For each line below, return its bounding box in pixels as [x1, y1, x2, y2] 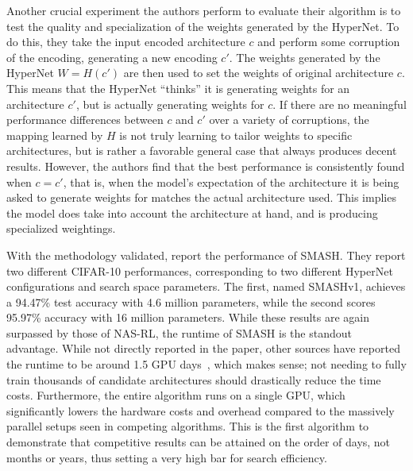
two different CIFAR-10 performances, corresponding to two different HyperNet [6, 262, 393, 279]
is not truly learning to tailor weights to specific [119, 126, 353, 143]
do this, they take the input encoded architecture [6, 33, 245, 50]
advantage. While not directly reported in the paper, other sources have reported [6, 340, 400, 357]
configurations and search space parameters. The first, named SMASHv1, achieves [6, 278, 406, 295]
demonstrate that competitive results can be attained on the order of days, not [6, 434, 391, 450]
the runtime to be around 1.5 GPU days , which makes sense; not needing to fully [6, 356, 407, 373]
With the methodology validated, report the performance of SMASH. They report [6, 246, 406, 263]
